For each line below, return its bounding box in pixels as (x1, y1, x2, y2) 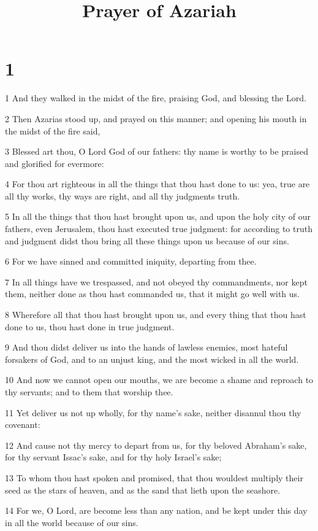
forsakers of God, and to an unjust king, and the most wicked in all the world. (5, 352, 299, 365)
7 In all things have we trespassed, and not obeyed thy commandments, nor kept (5, 275, 308, 288)
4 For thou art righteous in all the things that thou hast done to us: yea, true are (5, 177, 310, 190)
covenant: (5, 418, 40, 431)
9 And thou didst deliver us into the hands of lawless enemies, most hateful (5, 341, 288, 354)
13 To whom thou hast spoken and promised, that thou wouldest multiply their (5, 471, 303, 484)
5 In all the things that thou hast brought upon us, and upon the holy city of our (5, 210, 311, 223)
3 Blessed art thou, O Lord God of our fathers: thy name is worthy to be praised (5, 145, 308, 158)
